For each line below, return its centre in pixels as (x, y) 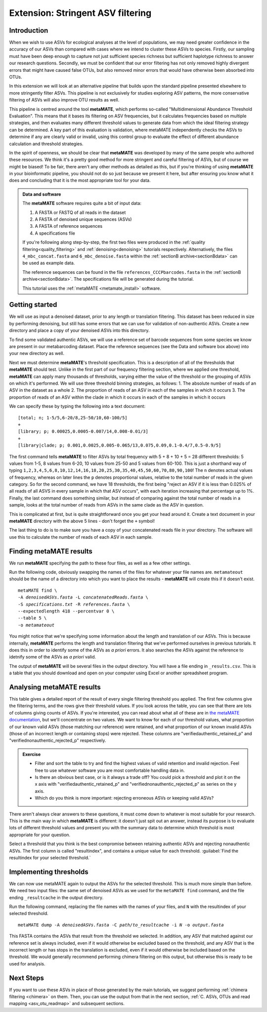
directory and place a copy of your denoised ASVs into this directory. (79, 330)
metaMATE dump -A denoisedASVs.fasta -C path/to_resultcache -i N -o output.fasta (121, 925)
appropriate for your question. (40, 835)
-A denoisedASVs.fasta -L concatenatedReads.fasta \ (83, 597)
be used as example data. (49, 263)
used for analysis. (27, 963)
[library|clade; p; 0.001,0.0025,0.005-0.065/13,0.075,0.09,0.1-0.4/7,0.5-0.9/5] (120, 445)
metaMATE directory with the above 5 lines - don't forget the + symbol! (82, 521)
